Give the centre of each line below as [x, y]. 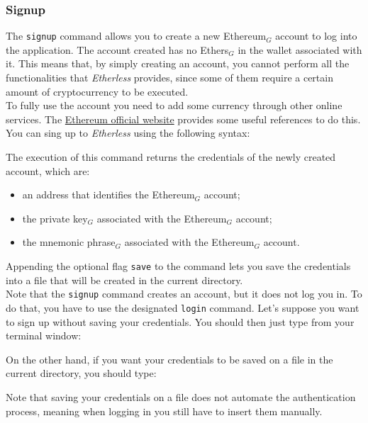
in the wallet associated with [300, 49]
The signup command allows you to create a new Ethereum [136, 36]
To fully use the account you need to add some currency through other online [174, 105]
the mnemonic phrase [69, 242]
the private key [55, 218]
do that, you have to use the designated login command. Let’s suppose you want [183, 307]
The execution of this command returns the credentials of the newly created [171, 157]
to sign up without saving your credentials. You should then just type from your [180, 321]
